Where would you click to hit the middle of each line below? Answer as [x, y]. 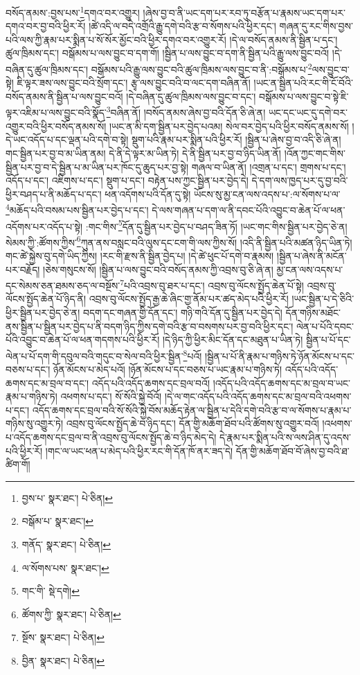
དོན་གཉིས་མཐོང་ [313, 313]
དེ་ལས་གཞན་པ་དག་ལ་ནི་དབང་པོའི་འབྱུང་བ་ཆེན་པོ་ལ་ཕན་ [249, 209]
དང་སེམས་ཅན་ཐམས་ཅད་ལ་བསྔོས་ [63, 285]
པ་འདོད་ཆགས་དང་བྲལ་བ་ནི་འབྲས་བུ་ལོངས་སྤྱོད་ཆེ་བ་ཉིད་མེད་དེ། [111, 437]
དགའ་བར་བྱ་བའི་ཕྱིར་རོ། [46, 26]
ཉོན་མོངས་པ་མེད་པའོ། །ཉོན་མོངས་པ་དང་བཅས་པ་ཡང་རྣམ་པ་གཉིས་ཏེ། [168, 369]
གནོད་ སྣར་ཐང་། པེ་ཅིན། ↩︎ [66, 544]
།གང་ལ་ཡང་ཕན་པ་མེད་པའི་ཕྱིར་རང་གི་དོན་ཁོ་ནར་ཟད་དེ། [139, 450]
